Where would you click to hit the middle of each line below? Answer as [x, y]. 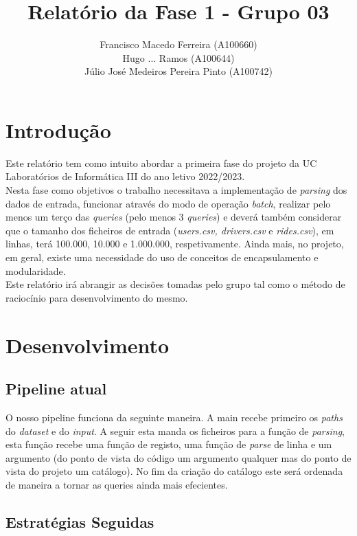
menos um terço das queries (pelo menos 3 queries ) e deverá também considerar [174, 217]
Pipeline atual [56, 389]
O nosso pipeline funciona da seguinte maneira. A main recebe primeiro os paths [174, 417]
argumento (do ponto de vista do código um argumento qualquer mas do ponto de [178, 457]
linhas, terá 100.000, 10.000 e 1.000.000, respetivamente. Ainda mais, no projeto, [175, 244]
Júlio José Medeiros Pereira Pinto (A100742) [178, 71]
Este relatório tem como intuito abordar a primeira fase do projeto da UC [161, 163]
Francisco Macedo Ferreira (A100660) [178, 44]
